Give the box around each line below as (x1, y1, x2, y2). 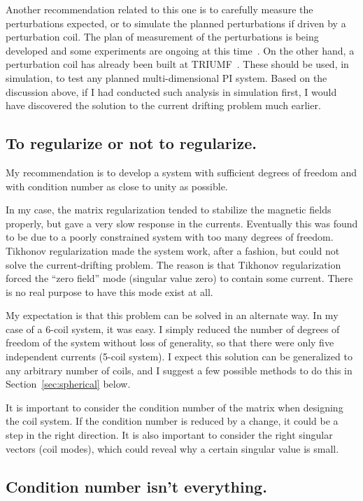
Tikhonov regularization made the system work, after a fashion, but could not (6, 243, 340, 257)
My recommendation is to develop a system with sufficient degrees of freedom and (6, 164, 357, 179)
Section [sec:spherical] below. (6, 376, 131, 391)
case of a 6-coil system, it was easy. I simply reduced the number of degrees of (6, 321, 340, 336)
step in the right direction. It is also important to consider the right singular (6, 428, 333, 442)
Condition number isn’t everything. (6, 475, 267, 497)
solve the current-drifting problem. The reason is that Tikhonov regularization (6, 257, 341, 271)
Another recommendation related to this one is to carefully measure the (6, 2, 313, 16)
